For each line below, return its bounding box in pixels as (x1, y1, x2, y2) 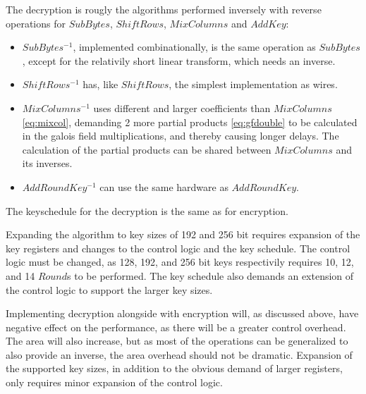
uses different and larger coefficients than (93, 100, 271, 115)
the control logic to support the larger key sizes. (6, 282, 213, 297)
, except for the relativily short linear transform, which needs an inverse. (22, 53, 336, 68)
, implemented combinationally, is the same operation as (73, 39, 316, 54)
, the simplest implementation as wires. (169, 77, 338, 92)
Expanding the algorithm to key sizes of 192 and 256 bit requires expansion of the (6, 227, 360, 242)
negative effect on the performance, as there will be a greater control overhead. (6, 319, 346, 334)
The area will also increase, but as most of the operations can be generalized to (6, 333, 348, 348)
